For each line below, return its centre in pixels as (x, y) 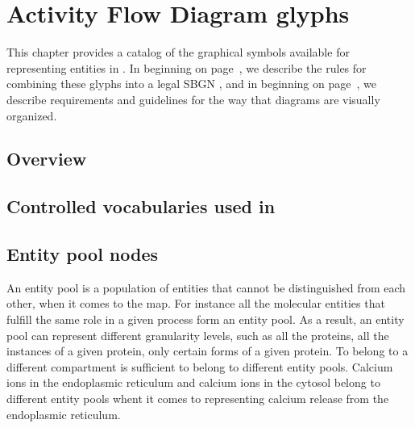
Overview (47, 159)
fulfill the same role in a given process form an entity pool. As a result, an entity (205, 319)
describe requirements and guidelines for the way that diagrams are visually (193, 99)
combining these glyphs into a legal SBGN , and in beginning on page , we (191, 84)
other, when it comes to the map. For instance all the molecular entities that (196, 303)
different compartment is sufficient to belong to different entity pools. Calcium (200, 366)
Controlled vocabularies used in (141, 206)
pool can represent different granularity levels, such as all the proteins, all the (198, 335)
